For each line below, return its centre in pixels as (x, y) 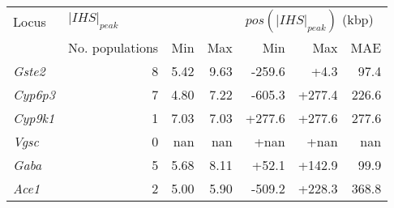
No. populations (113, 47)
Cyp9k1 (34, 118)
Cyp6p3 (34, 94)
